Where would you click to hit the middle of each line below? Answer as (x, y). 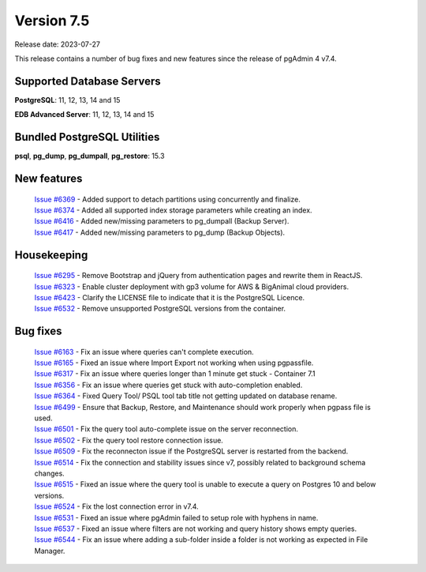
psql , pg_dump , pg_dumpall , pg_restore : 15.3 (90, 156)
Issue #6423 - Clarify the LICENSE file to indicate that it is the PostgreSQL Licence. (170, 297)
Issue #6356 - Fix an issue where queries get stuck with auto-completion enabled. (168, 385)
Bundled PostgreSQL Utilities (87, 137)
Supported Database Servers (88, 81)
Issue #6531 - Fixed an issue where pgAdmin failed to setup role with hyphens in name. (176, 517)
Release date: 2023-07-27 (57, 44)
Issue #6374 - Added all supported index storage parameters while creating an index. (173, 210)
